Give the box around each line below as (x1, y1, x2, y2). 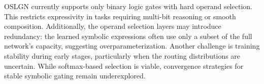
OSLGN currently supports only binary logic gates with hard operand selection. (4, 1, 252, 11)
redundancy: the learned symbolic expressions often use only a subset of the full (4, 30, 252, 41)
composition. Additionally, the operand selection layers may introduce (4, 21, 221, 31)
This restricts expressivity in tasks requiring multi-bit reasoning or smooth (4, 11, 236, 21)
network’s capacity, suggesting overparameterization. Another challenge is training (4, 40, 260, 51)
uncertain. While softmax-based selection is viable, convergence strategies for (4, 60, 244, 71)
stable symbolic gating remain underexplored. (4, 70, 146, 81)
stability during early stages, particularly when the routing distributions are (4, 50, 241, 61)
